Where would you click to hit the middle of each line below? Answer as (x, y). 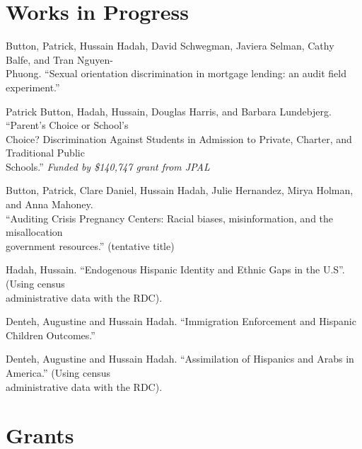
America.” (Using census (58, 373)
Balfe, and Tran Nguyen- (59, 59)
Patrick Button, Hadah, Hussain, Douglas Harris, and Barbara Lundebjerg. (169, 111)
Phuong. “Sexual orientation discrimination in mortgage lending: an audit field (176, 73)
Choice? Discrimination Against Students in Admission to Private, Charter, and (179, 138)
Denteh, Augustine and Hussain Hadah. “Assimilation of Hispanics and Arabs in (180, 359)
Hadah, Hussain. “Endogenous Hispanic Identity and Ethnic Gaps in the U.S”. (175, 269)
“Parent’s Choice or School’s (67, 125)
